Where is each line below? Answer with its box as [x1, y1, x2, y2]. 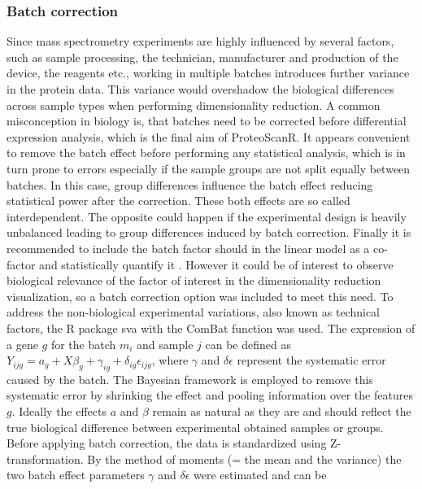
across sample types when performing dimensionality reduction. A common [7, 96, 381, 113]
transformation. [7, 450, 84, 467]
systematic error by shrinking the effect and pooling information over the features [7, 386, 413, 404]
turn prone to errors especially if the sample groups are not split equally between [7, 159, 411, 177]
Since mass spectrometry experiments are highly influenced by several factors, [7, 33, 394, 50]
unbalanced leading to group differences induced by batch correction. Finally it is [7, 224, 411, 241]
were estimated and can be [194, 466, 327, 483]
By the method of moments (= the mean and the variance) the [87, 450, 402, 467]
